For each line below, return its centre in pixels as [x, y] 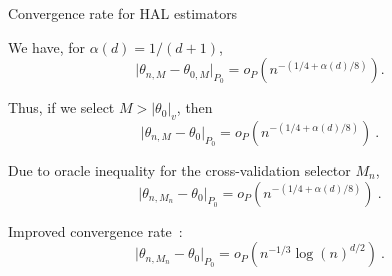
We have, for [47, 46]
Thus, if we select [61, 107]
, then [194, 107]
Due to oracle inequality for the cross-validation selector [179, 169]
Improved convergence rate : [95, 230]
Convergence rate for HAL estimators [123, 13]
